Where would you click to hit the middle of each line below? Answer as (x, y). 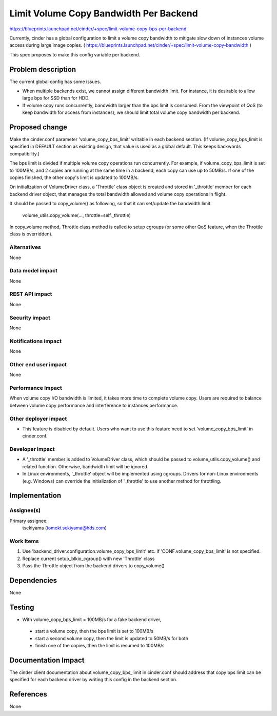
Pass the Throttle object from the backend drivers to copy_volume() (94, 566)
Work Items (24, 541)
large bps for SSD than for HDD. (56, 98)
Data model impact (34, 271)
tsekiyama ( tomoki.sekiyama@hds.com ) (65, 528)
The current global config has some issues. (55, 82)
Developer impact (32, 449)
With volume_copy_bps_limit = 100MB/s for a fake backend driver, (92, 619)
